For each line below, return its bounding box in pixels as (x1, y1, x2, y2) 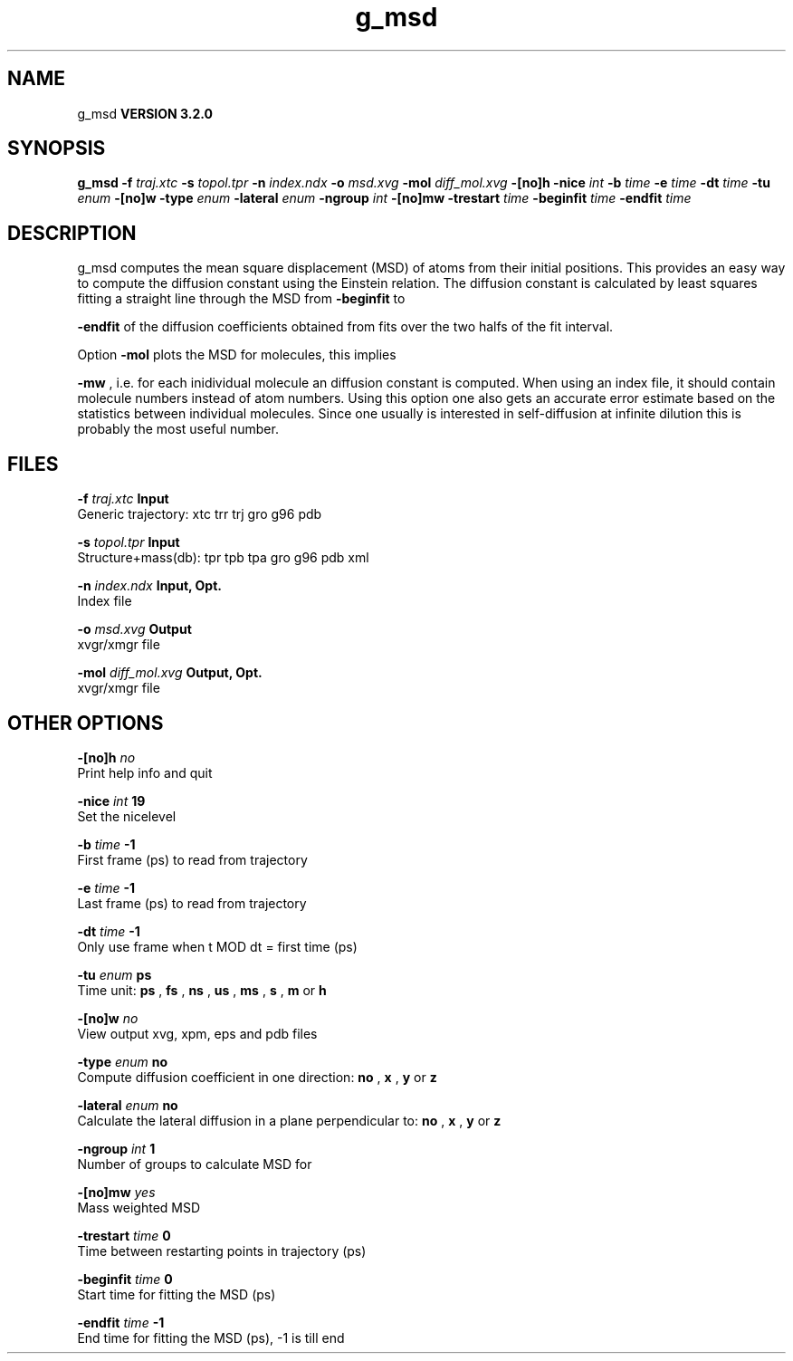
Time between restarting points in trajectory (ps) (77, 1242, 367, 1259)
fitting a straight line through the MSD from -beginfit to (77, 291, 406, 307)
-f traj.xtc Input (77, 491, 169, 507)
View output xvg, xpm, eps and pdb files (77, 1025, 318, 1041)
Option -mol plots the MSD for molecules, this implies (77, 347, 396, 363)
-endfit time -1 (77, 1314, 165, 1330)
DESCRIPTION (7, 221, 137, 244)
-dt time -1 (77, 923, 140, 939)
